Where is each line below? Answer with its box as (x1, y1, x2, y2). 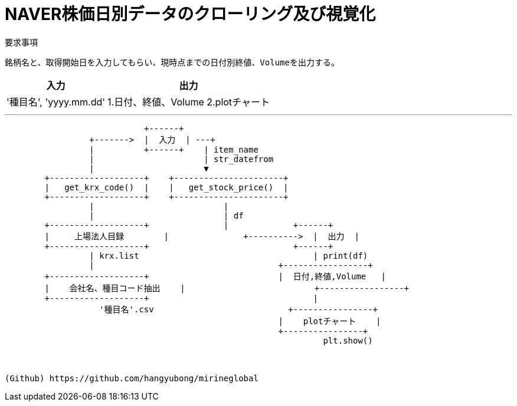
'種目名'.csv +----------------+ (99, 304, 378, 314)
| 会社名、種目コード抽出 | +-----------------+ (44, 283, 410, 293)
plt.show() (323, 335, 373, 345)
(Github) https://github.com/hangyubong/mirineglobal (5, 373, 258, 383)
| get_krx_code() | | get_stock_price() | (44, 182, 289, 192)
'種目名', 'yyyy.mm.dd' (6, 95, 106, 108)
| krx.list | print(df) (89, 250, 368, 260)
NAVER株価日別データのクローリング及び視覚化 (5, 4, 376, 24)
